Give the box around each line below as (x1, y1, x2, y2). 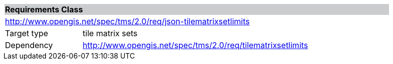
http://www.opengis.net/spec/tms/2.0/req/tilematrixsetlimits (82, 40, 308, 50)
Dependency (5, 40, 53, 50)
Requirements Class (5, 4, 83, 14)
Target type (5, 28, 48, 38)
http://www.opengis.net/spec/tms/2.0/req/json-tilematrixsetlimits (5, 16, 250, 26)
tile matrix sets (82, 28, 138, 38)
